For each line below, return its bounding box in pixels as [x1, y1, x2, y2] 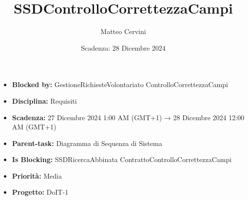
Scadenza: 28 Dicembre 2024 [81, 42, 166, 53]
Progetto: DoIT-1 [12, 187, 69, 197]
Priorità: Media [12, 170, 62, 181]
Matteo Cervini [100, 26, 146, 36]
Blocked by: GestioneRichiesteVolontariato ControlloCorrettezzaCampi [12, 79, 228, 90]
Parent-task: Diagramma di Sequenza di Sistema [12, 138, 162, 148]
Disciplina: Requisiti [12, 95, 77, 106]
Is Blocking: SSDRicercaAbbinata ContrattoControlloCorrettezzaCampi [12, 154, 232, 164]
